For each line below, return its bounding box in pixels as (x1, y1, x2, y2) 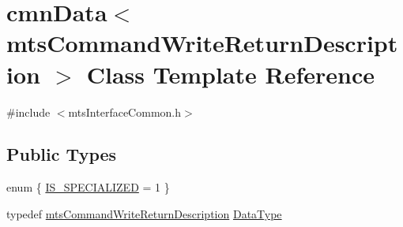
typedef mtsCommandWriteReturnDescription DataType (6, 205, 282, 221)
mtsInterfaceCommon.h (68, 103, 181, 120)
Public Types (6, 142, 117, 166)
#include (6, 103, 51, 120)
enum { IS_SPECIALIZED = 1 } (6, 179, 170, 195)
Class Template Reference (86, 58, 375, 90)
